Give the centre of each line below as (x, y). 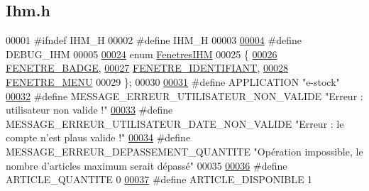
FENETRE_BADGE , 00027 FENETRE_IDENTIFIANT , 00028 (147, 68)
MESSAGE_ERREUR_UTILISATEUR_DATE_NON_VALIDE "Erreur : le (175, 123)
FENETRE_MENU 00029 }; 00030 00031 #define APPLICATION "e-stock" (173, 81)
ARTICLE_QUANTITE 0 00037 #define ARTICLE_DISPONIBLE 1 (159, 179)
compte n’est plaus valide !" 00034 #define (98, 137)
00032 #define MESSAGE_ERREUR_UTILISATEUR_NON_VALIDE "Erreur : (184, 95)
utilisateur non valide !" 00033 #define (89, 110)
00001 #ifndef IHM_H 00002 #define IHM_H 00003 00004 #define (154, 40)
